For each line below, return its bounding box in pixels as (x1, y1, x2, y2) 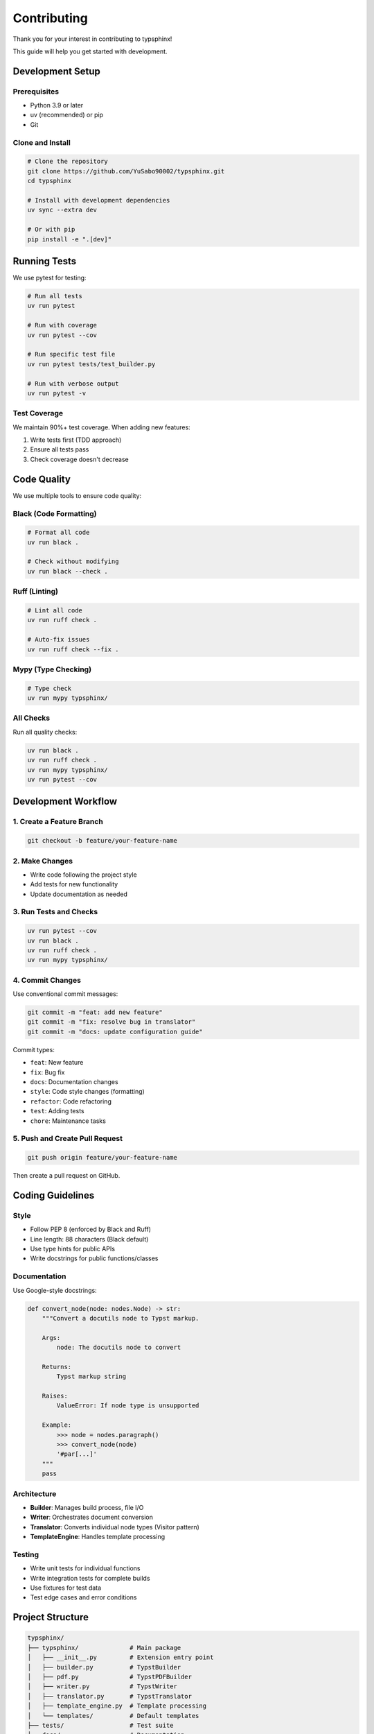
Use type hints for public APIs (30, 1245, 116, 1253)
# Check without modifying (27, 558, 119, 565)
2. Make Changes (12, 856, 73, 866)
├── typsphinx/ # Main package (27, 1644, 181, 1651)
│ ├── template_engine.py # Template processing (27, 1702, 207, 1710)
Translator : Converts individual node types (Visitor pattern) (30, 1522, 200, 1531)
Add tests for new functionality (30, 880, 118, 889)
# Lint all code (27, 607, 83, 614)
